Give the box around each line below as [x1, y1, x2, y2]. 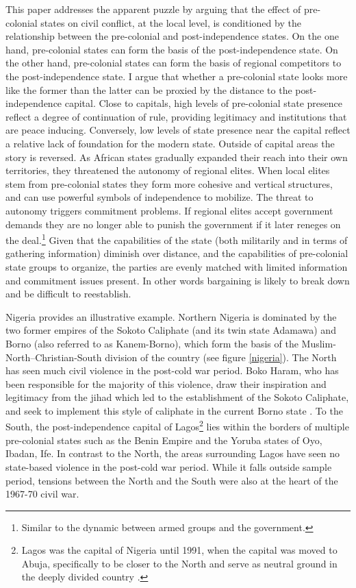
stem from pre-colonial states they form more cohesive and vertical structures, [5, 176, 333, 191]
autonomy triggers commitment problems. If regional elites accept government [5, 203, 333, 217]
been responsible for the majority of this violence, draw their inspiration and [5, 376, 327, 391]
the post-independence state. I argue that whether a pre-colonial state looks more [5, 69, 348, 83]
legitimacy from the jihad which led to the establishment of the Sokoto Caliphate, [5, 390, 349, 404]
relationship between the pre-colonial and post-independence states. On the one [5, 29, 339, 43]
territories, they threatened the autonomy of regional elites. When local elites [5, 163, 330, 177]
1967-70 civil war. [5, 487, 79, 501]
